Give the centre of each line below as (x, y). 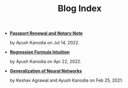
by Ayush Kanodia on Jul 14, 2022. (44, 43)
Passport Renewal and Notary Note (46, 33)
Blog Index (80, 9)
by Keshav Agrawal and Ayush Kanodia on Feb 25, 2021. (66, 80)
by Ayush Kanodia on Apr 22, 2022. (45, 62)
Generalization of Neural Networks (46, 71)
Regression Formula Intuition (40, 52)
